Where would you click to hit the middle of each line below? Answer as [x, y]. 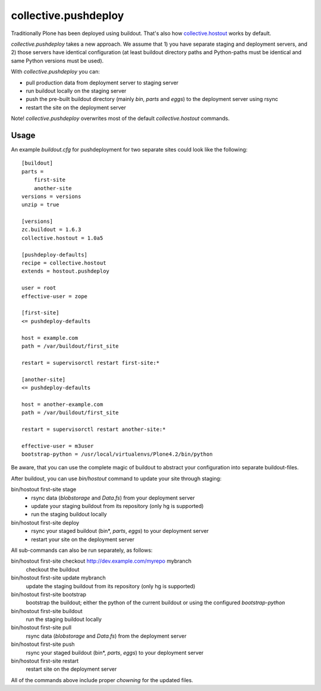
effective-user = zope [55, 296]
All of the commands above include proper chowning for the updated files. [102, 680]
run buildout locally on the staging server [76, 91]
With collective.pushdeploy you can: [56, 72]
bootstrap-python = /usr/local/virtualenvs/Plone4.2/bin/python [117, 454]
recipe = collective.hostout [64, 263]
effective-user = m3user [58, 446]
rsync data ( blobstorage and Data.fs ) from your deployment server [113, 498]
